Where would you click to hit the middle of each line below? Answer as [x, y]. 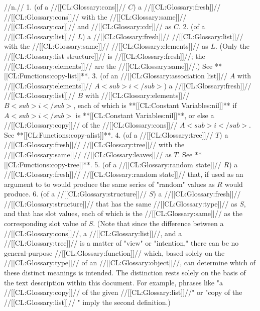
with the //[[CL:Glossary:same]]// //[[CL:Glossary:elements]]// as [106, 46]
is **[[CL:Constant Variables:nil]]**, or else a [145, 115]
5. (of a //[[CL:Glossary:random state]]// [158, 164]
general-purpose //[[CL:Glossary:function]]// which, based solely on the [114, 252]
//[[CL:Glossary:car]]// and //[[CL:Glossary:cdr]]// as [88, 26]
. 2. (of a [192, 26]
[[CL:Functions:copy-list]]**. [47, 76]
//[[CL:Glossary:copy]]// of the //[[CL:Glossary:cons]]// [91, 125]
